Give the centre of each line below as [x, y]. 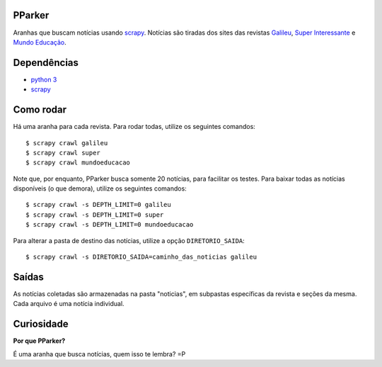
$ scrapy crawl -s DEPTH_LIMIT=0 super [95, 215]
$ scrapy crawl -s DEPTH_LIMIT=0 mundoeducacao [110, 225]
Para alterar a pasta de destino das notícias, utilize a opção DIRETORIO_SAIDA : [129, 240]
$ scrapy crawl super [63, 153]
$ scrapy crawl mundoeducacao [78, 163]
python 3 [44, 79]
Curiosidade [41, 324]
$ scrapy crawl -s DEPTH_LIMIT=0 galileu [98, 205]
